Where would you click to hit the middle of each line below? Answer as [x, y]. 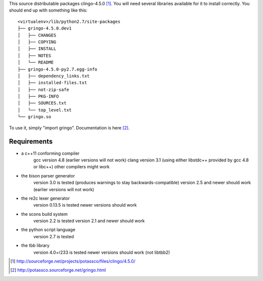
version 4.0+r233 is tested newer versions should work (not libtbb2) [102, 252]
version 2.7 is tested [54, 236]
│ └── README [36, 62]
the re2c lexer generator [46, 198]
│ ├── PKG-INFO [38, 97]
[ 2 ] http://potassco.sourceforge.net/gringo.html [58, 270]
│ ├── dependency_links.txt [54, 76]
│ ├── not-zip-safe [43, 89]
